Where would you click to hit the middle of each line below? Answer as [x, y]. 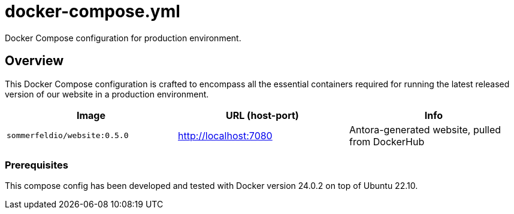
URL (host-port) [262, 115]
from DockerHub [387, 141]
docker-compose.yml [93, 11]
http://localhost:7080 [225, 135]
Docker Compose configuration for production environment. [123, 38]
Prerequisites [37, 165]
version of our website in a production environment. [107, 94]
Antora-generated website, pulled [425, 129]
